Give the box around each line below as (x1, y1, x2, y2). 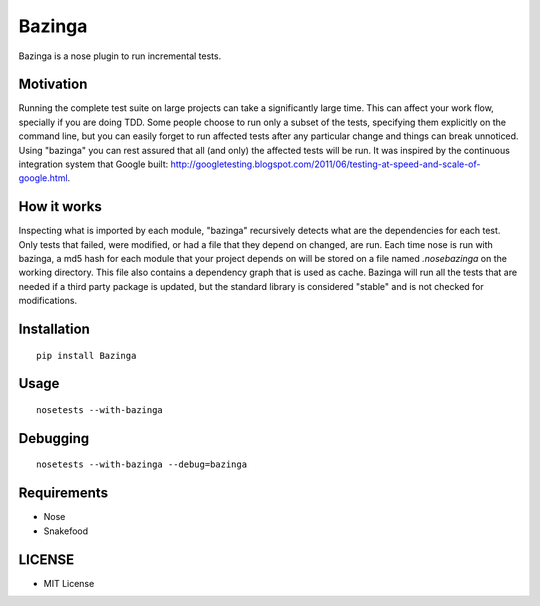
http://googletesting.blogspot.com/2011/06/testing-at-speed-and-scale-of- (170, 158, 481, 170)
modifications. (18, 295, 78, 307)
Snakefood (43, 525, 89, 537)
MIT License (43, 577, 95, 589)
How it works (18, 198, 102, 215)
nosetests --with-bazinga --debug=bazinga (36, 459, 248, 470)
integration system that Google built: (18, 158, 169, 170)
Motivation (18, 76, 88, 93)
